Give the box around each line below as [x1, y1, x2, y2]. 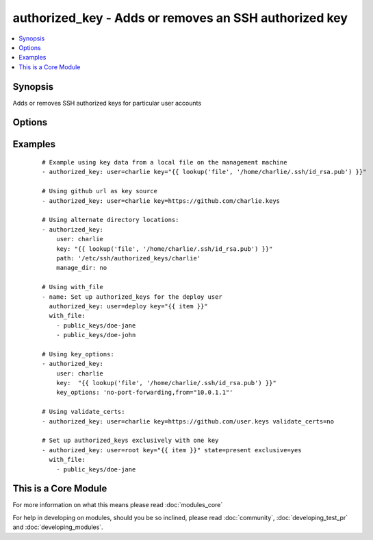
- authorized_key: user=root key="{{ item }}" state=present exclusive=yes [42, 446, 302, 454]
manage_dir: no [55, 264, 107, 272]
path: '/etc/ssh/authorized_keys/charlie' [55, 254, 201, 262]
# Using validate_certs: [42, 408, 125, 416]
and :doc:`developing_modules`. [12, 523, 103, 531]
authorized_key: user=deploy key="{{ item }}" [49, 302, 208, 310]
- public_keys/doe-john [55, 331, 136, 339]
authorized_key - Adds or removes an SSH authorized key [12, 10, 348, 25]
